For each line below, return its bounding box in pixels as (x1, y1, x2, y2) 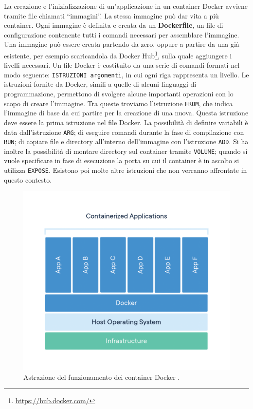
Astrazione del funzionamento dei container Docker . (23, 372, 180, 382)
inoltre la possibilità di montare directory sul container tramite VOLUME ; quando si (4, 146, 248, 156)
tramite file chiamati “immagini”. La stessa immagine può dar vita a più (4, 10, 219, 20)
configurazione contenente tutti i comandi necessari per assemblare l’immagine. (4, 29, 239, 39)
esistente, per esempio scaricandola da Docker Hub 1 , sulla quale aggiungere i (4, 49, 232, 60)
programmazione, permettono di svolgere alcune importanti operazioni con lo (4, 89, 234, 99)
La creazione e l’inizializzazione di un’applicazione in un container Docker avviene (4, 1, 248, 11)
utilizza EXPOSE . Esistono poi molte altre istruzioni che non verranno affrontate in (4, 165, 247, 175)
